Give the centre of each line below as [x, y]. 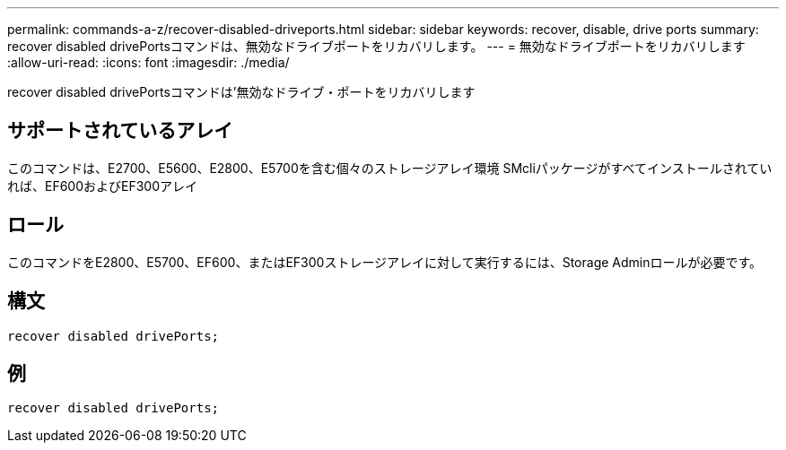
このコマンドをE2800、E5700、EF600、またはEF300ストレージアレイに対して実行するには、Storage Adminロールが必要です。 [385, 262]
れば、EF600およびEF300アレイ [103, 186]
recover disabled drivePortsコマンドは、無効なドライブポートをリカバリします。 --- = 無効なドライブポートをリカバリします [376, 46]
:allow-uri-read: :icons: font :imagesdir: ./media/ [148, 62]
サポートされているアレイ [120, 131]
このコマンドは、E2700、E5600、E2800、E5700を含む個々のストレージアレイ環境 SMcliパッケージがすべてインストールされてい [390, 168]
